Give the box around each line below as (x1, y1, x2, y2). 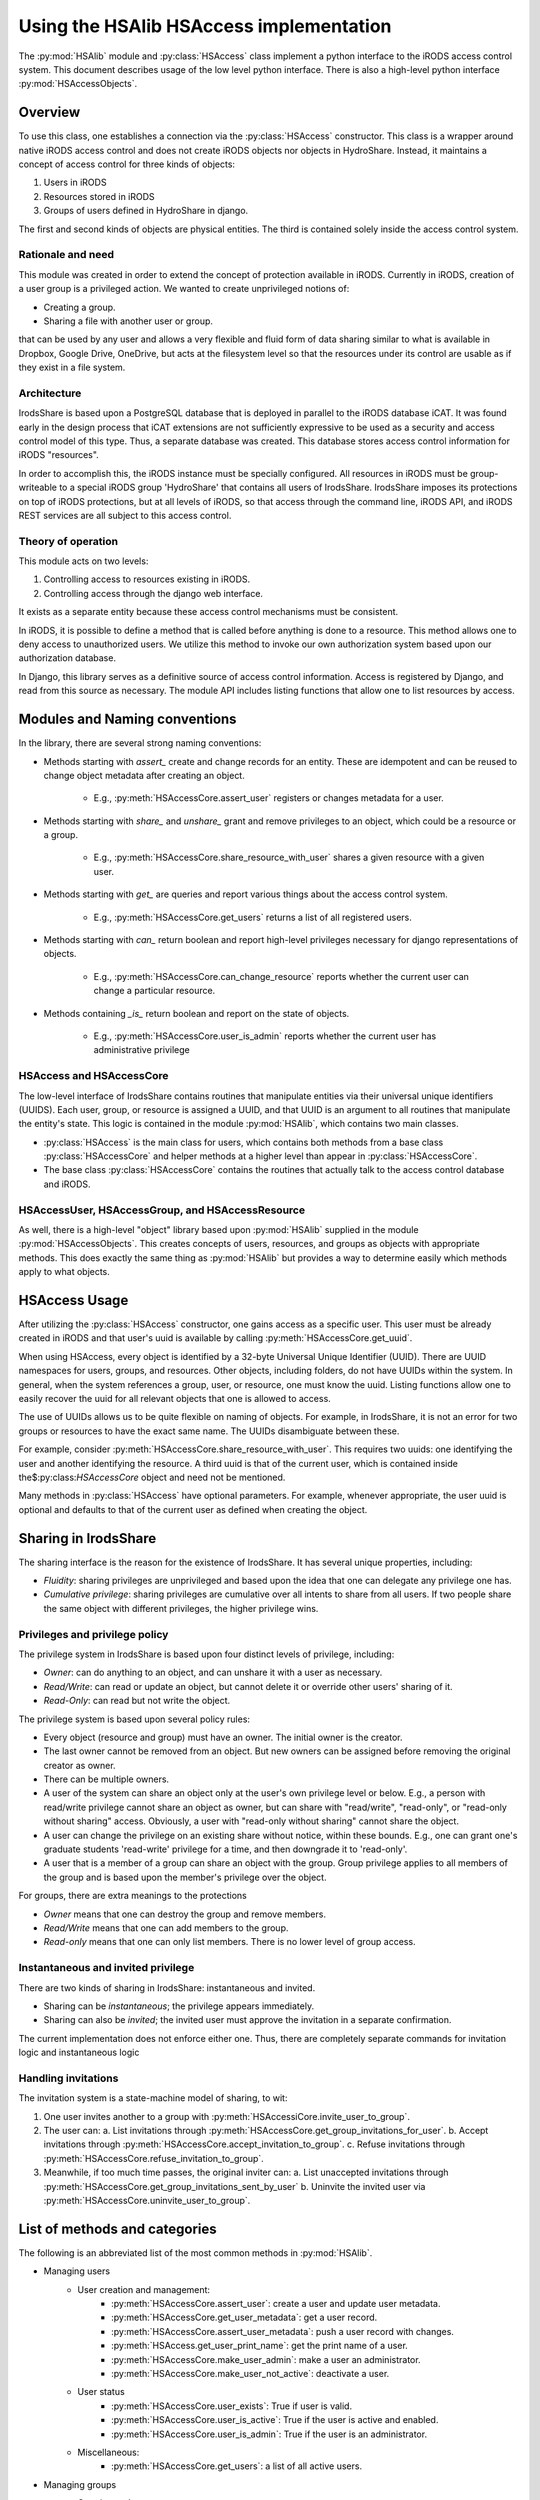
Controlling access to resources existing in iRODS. (43, 573, 251, 585)
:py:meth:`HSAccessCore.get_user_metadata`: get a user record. (111, 2311, 378, 2324)
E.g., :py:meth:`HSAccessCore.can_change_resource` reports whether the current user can (93, 970, 470, 982)
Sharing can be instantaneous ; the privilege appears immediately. (43, 2000, 315, 2012)
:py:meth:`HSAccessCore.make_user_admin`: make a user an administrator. (111, 2353, 421, 2365)
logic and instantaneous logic (18, 2046, 140, 2059)
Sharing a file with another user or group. (43, 315, 214, 327)
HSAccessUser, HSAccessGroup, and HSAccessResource (18, 1203, 305, 1217)
